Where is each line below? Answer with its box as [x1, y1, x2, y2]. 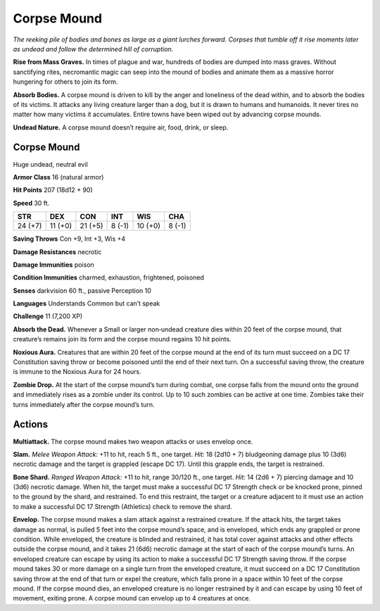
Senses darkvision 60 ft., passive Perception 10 [13, 286, 151, 295]
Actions [13, 419, 49, 431]
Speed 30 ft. [13, 199, 50, 207]
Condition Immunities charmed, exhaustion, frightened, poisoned [13, 273, 204, 282]
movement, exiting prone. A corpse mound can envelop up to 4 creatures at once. [13, 594, 251, 603]
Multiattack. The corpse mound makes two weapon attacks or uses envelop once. [13, 437, 253, 446]
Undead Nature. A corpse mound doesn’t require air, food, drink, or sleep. [13, 123, 229, 132]
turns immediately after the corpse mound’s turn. [13, 400, 155, 408]
